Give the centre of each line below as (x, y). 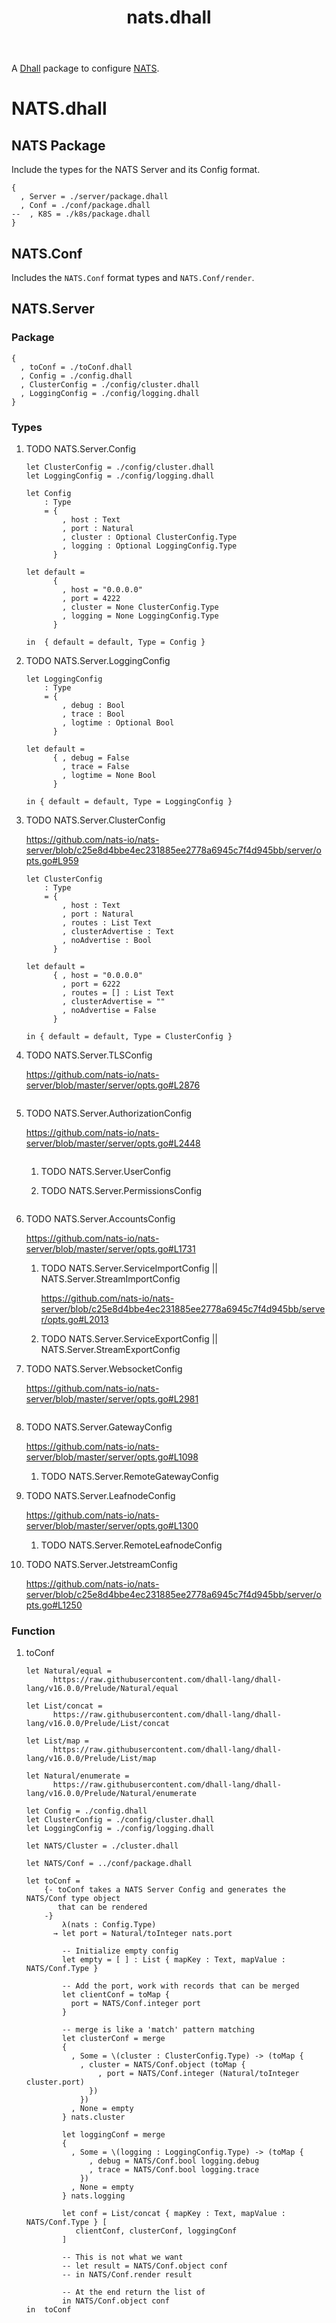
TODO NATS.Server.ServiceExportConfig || (129, 1338)
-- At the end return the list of (134, 2292)
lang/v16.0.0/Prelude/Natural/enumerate (111, 1794)
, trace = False (96, 766)
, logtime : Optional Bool (118, 722)
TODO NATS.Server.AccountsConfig (100, 1218)
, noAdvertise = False (109, 1010)
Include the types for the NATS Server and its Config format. (136, 170)
